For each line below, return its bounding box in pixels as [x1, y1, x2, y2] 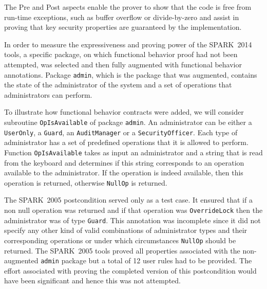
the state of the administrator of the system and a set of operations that [4, 79, 232, 90]
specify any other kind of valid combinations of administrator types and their [4, 225, 247, 236]
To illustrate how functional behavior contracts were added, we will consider [4, 106, 244, 117]
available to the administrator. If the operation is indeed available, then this [4, 167, 243, 178]
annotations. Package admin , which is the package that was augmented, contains [4, 69, 257, 80]
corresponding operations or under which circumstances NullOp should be [4, 234, 236, 245]
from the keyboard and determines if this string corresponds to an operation [4, 157, 244, 168]
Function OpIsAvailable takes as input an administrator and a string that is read [4, 147, 263, 157]
